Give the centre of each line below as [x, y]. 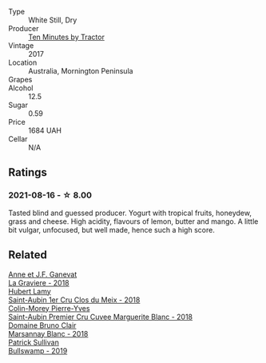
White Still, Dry [53, 20]
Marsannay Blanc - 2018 [48, 333]
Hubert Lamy [30, 291]
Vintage [21, 46]
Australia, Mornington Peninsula [81, 71]
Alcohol [21, 88]
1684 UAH [45, 130]
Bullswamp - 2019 [38, 350]
